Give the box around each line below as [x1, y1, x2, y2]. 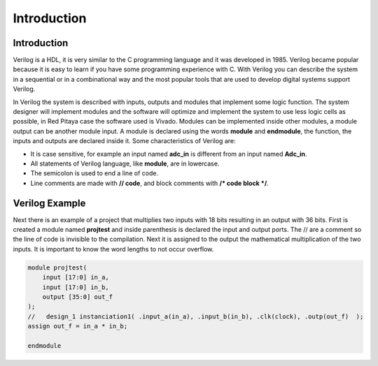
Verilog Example [13, 197, 86, 209]
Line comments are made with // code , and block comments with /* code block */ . [30, 179, 269, 187]
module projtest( [27, 263, 87, 272]
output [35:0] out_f [42, 293, 113, 300]
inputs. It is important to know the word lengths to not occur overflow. [13, 244, 214, 253]
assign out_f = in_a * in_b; [27, 322, 128, 330]
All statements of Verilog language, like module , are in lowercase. [30, 159, 220, 168]
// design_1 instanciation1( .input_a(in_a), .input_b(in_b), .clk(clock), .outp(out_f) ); [27, 312, 364, 321]
